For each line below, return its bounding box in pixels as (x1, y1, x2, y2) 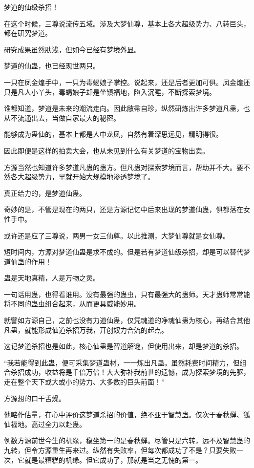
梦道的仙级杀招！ (4, 2, 59, 12)
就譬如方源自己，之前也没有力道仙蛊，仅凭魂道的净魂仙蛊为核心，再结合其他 (4, 315, 250, 325)
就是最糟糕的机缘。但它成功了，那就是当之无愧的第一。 (24, 454, 202, 465)
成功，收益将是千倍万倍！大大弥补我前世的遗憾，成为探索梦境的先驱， (24, 367, 250, 377)
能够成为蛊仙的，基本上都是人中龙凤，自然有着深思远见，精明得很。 (4, 129, 223, 139)
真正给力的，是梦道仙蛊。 (4, 188, 86, 198)
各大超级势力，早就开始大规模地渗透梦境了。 (10, 171, 154, 182)
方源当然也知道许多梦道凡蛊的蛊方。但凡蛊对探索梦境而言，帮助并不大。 (4, 162, 236, 172)
